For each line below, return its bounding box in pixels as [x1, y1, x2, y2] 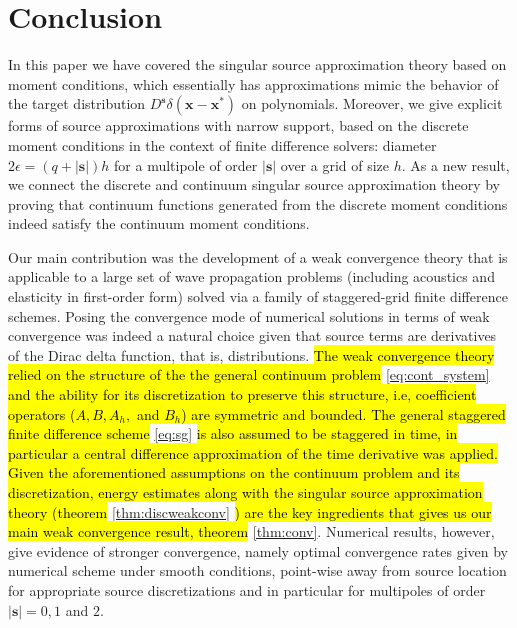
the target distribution [8, 93, 146, 114]
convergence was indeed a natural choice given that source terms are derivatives [8, 325, 497, 346]
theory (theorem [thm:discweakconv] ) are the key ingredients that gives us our [8, 501, 492, 522]
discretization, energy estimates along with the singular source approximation [8, 482, 483, 502]
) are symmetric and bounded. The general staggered [181, 403, 506, 424]
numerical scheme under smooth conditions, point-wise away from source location [8, 560, 507, 581]
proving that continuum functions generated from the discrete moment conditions [8, 193, 508, 214]
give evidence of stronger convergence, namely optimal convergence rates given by [8, 540, 509, 561]
